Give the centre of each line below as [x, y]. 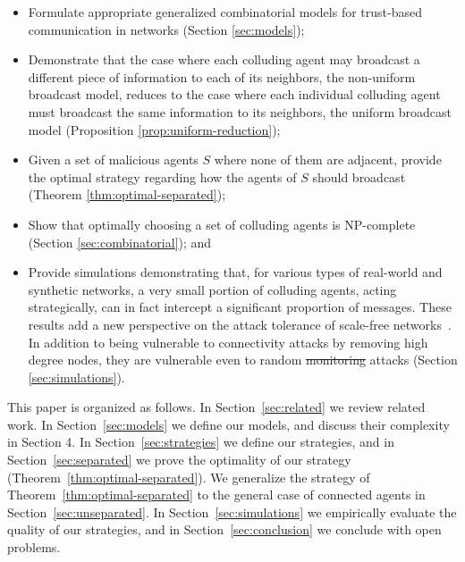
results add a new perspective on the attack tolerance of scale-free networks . [240, 324]
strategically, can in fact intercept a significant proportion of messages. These [240, 307]
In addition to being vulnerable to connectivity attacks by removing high [228, 342]
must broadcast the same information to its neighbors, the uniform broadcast [240, 111]
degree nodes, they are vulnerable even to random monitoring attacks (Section [243, 360]
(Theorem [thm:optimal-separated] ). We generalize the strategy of [189, 477]
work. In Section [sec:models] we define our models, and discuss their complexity [228, 424]
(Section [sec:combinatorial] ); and [120, 242]
